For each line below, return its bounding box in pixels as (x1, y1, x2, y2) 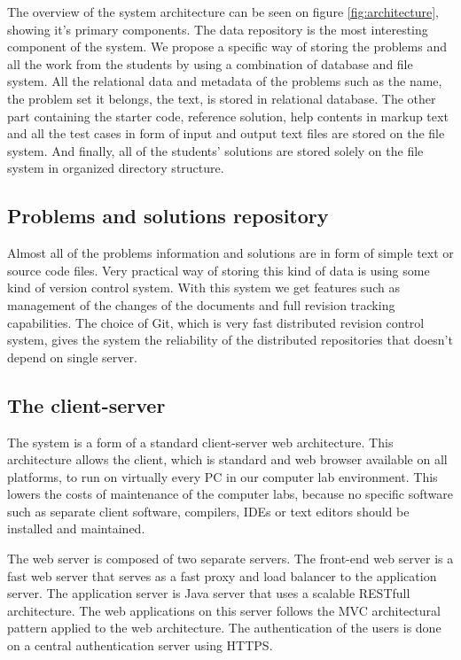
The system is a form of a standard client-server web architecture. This (7, 432, 394, 451)
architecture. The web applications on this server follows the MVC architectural (7, 601, 441, 619)
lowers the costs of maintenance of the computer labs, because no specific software (7, 485, 454, 503)
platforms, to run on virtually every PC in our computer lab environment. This (7, 467, 438, 485)
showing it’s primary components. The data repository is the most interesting (7, 19, 428, 38)
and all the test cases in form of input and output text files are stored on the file (7, 124, 445, 143)
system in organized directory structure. (7, 159, 224, 177)
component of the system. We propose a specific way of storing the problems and (7, 37, 447, 56)
